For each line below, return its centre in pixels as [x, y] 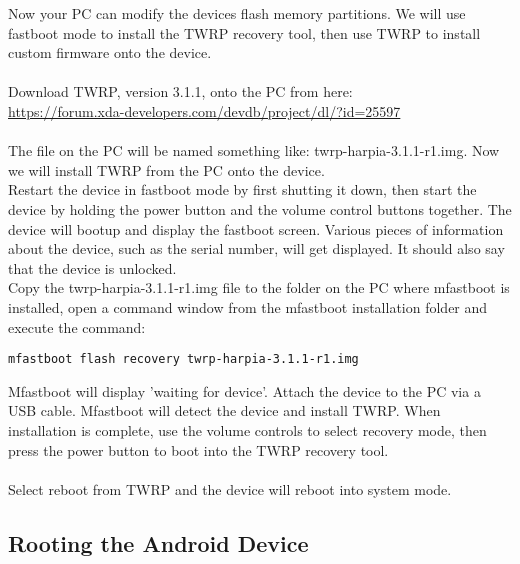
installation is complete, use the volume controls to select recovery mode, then [247, 429]
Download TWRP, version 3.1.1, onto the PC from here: [180, 91]
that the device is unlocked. [92, 267]
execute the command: [77, 326]
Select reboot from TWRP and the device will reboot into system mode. [230, 488]
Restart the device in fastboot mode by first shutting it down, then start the [242, 189]
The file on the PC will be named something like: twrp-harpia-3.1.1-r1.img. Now [254, 150]
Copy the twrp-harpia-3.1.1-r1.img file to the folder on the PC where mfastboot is [259, 287]
